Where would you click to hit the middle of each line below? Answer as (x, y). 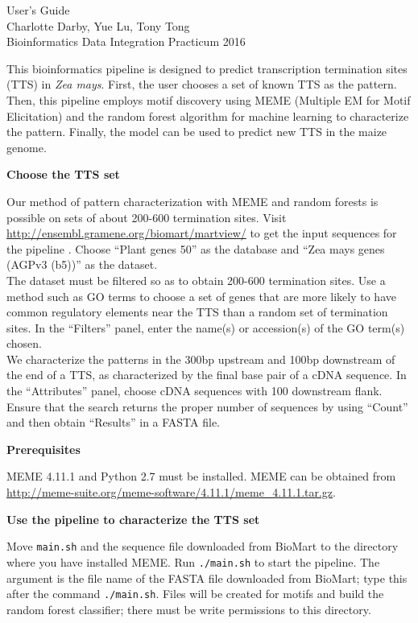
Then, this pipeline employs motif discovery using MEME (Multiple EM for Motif (209, 99)
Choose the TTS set (63, 174)
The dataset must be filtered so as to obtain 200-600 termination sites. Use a (196, 280)
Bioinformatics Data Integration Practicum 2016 (126, 41)
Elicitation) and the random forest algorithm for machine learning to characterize (208, 116)
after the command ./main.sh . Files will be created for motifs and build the (195, 594)
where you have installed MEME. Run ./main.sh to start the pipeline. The (193, 561)
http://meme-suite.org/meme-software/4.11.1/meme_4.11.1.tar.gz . (171, 492)
